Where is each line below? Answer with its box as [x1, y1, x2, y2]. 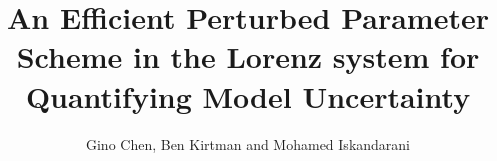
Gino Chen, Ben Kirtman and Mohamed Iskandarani [85, 133, 411, 154]
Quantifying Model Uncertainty [25, 75, 471, 116]
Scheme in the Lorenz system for [16, 36, 480, 77]
